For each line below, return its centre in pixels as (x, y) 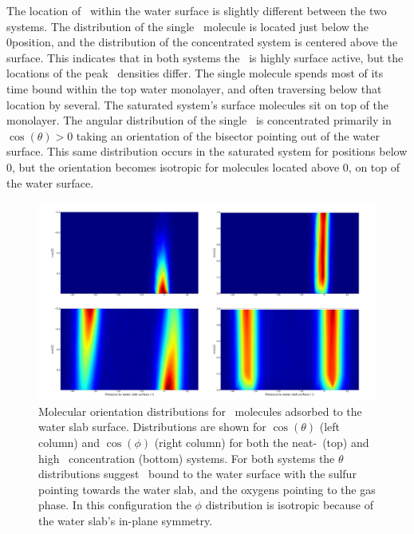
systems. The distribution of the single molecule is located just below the (187, 26)
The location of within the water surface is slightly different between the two (197, 10)
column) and (69, 442)
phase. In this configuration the (115, 505)
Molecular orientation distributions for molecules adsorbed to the (200, 411)
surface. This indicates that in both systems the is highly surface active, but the (205, 57)
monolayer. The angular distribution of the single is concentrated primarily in (199, 120)
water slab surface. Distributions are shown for (152, 427)
